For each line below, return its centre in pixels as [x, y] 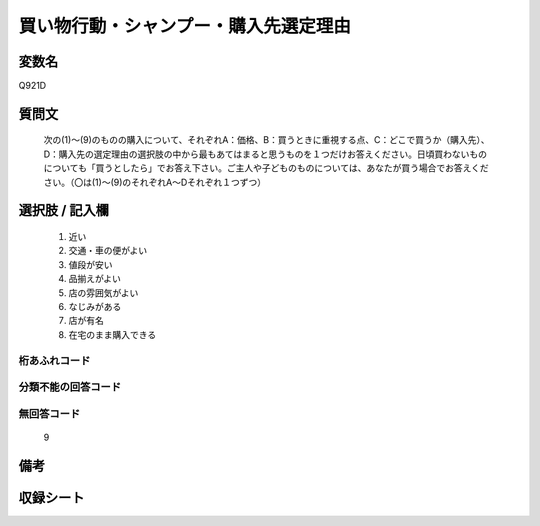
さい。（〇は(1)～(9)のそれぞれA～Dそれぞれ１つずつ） [155, 182]
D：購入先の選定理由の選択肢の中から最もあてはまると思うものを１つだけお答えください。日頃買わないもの [265, 154]
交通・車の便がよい [108, 251]
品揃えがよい [95, 279]
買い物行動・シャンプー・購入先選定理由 [185, 26]
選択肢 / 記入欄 [64, 210]
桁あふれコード [54, 360]
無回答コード [49, 413]
